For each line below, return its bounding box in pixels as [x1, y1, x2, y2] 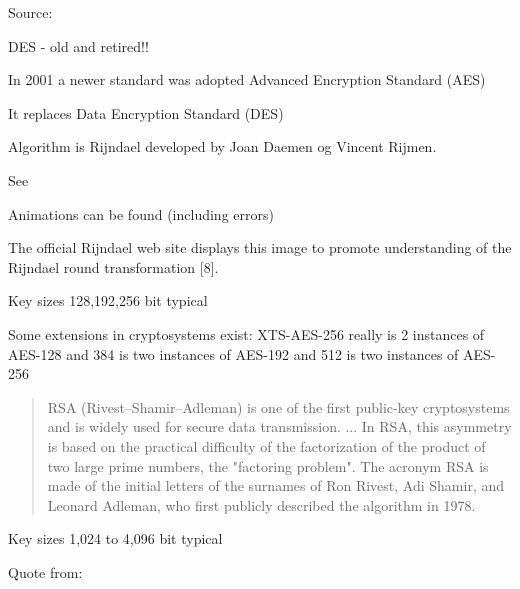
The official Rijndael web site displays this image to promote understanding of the [8, 237, 512, 258]
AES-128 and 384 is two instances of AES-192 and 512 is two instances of [8, 343, 459, 364]
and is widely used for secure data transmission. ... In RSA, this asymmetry [47, 416, 512, 437]
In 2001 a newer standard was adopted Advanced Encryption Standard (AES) [8, 69, 486, 90]
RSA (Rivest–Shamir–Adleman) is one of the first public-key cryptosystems [47, 396, 510, 417]
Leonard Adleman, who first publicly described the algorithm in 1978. [47, 494, 476, 515]
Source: [8, 2, 53, 22]
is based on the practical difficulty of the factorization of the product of [47, 435, 486, 456]
